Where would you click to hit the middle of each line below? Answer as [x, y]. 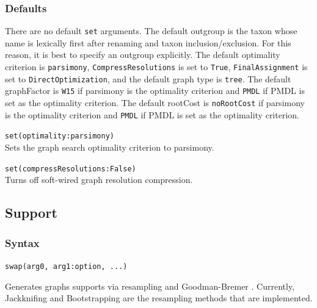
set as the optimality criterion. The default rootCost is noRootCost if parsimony [155, 103]
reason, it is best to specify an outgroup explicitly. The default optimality [143, 55]
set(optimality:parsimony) [60, 136]
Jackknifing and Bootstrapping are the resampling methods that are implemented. [159, 298]
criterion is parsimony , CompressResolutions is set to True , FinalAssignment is [156, 67]
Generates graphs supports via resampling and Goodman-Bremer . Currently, [150, 286]
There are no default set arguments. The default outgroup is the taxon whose [151, 31]
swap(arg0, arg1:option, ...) [66, 266]
